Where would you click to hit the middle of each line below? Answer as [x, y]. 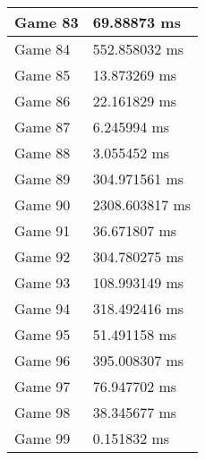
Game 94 [43, 308]
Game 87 [43, 127]
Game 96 [43, 360]
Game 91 [43, 230]
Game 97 [43, 386]
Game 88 [43, 153]
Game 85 [43, 75]
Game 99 [43, 438]
